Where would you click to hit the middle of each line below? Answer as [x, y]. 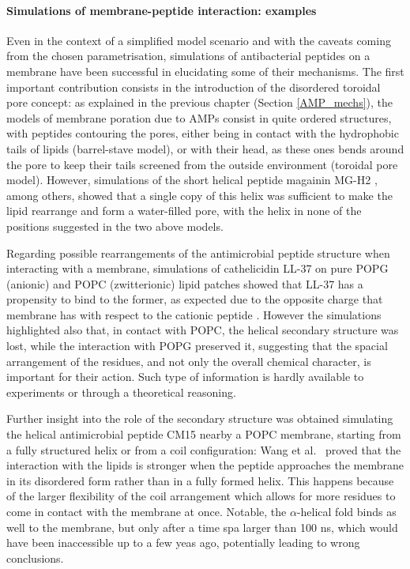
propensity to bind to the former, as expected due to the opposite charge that [195, 299]
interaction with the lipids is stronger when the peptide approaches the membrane [205, 465]
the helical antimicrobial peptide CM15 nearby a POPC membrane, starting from [204, 434]
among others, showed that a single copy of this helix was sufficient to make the [199, 195]
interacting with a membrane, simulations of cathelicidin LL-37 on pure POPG [197, 268]
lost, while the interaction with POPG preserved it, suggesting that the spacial [197, 346]
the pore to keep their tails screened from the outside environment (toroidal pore [202, 164]
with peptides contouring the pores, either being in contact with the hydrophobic [203, 133]
